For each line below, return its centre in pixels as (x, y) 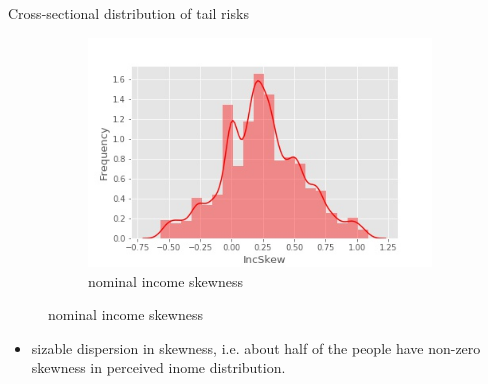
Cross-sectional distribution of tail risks (128, 13)
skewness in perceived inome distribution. (158, 367)
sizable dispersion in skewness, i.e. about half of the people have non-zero (256, 347)
